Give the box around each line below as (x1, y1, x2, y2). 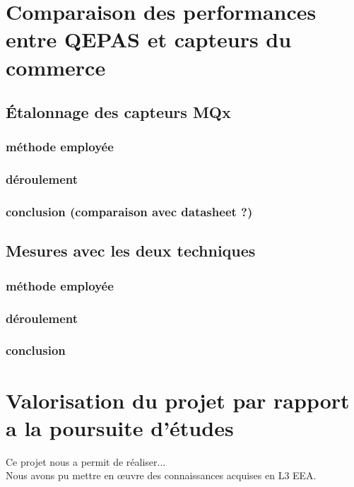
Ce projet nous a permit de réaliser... (6, 454, 166, 469)
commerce (6, 52, 106, 81)
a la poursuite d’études (6, 413, 234, 442)
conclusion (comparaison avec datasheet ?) (6, 203, 253, 221)
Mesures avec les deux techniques (6, 240, 256, 262)
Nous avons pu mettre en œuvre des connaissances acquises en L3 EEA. (6, 468, 317, 483)
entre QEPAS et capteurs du (6, 25, 292, 54)
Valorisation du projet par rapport (6, 385, 350, 414)
